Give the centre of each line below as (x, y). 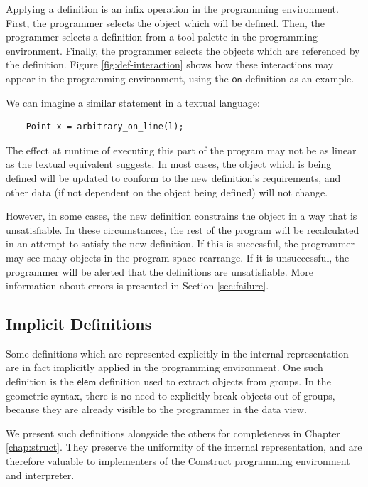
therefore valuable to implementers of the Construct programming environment (178, 461)
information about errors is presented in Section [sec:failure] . (137, 285)
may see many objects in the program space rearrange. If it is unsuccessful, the (178, 257)
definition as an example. (300, 78)
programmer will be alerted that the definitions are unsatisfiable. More (159, 271)
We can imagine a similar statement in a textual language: (133, 102)
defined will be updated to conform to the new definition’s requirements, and (173, 177)
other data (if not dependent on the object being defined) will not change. (167, 192)
